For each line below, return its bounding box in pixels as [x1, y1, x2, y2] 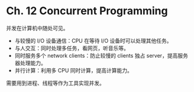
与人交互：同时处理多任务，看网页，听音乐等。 [14, 45, 129, 52]
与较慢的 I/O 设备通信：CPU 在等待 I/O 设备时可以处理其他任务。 [14, 37, 173, 44]
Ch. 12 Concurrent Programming [6, 4, 168, 18]
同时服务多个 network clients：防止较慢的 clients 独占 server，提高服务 [14, 52, 188, 59]
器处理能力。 [14, 59, 46, 66]
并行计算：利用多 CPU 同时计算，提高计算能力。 [14, 66, 133, 74]
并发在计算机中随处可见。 [6, 24, 69, 31]
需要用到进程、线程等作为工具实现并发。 [6, 79, 105, 87]
